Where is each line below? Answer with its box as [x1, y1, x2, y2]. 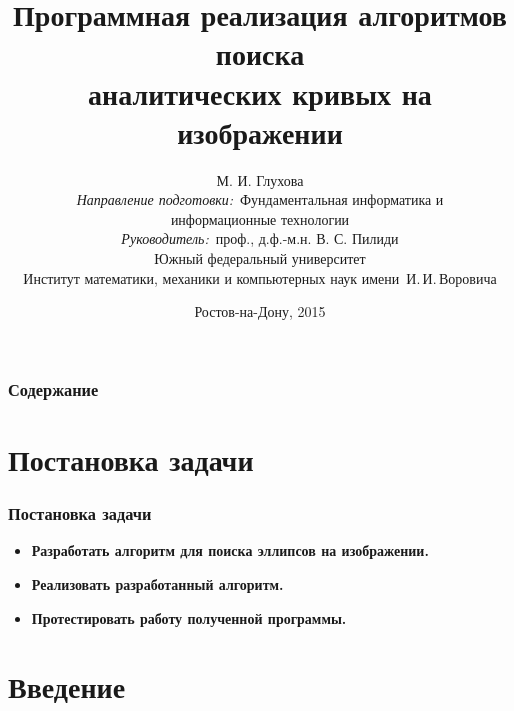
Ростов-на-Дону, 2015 [194, 301, 326, 322]
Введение [8, 666, 126, 707]
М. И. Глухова [216, 169, 304, 190]
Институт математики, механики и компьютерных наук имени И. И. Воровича [23, 267, 497, 288]
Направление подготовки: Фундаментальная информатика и [76, 189, 444, 210]
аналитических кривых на [88, 72, 432, 113]
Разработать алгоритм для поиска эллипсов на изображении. [31, 540, 429, 561]
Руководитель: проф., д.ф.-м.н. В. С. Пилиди [121, 228, 399, 249]
